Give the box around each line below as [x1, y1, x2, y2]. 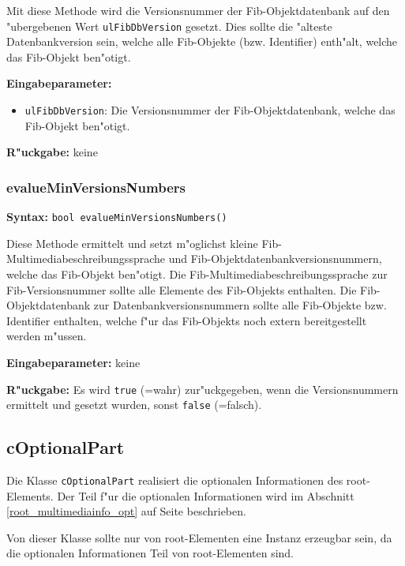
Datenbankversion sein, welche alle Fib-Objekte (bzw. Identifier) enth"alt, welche [6, 33, 398, 50]
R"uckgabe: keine [6, 144, 98, 160]
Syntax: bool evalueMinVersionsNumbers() [6, 208, 227, 225]
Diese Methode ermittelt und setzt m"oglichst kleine [6, 234, 258, 251]
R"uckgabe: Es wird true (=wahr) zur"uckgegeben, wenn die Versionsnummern [6, 380, 399, 397]
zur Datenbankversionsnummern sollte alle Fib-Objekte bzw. [93, 297, 387, 313]
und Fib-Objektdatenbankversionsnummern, [168, 250, 382, 267]
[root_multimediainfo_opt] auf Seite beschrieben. [6, 503, 246, 519]
